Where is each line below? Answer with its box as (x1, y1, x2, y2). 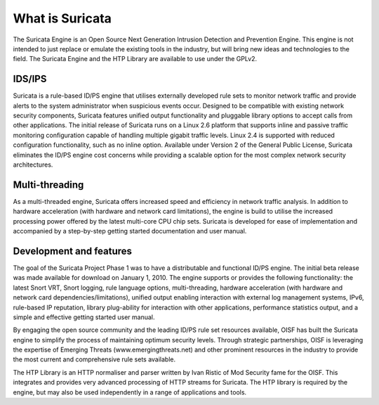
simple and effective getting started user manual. (13, 313, 155, 321)
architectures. (13, 160, 53, 169)
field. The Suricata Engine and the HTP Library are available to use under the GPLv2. (13, 55, 258, 63)
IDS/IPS (13, 73, 47, 85)
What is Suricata (13, 11, 112, 26)
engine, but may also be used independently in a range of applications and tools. (13, 387, 247, 397)
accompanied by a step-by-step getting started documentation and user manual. (13, 227, 247, 236)
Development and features (13, 245, 133, 257)
